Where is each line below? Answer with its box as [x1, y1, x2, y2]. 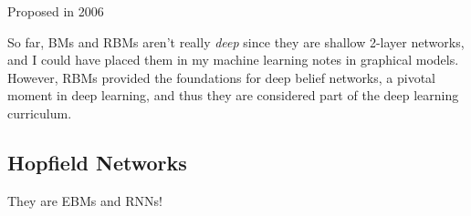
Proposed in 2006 [7, 2, 104, 20]
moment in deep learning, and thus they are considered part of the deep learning [7, 86, 459, 105]
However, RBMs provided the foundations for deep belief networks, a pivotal [7, 67, 436, 87]
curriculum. [7, 103, 72, 122]
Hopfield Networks [7, 148, 187, 176]
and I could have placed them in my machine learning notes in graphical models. [7, 50, 459, 69]
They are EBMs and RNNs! [7, 190, 162, 210]
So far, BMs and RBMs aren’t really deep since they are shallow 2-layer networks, [7, 32, 465, 51]
